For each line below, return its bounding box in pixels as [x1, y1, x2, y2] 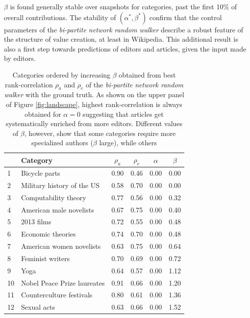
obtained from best [119, 69, 176, 79]
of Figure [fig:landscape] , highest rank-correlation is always [6, 99, 182, 109]
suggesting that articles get [82, 108, 164, 119]
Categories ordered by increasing [12, 69, 111, 79]
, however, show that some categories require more [24, 128, 176, 138]
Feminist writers [21, 253, 70, 263]
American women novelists [21, 241, 101, 251]
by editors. [4, 53, 36, 63]
